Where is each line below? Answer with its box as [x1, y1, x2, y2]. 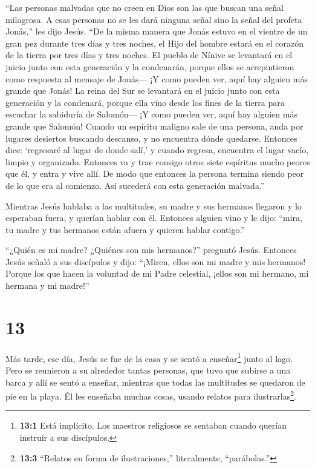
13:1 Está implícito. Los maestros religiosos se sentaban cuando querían [19, 419, 287, 432]
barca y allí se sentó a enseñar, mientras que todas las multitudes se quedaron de [5, 375, 305, 388]
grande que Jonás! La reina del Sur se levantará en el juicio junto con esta [5, 84, 280, 97]
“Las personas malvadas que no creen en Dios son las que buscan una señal [5, 1, 284, 13]
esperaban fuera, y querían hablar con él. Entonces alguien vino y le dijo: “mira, [5, 211, 302, 224]
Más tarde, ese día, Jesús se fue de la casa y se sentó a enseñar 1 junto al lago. [5, 350, 293, 364]
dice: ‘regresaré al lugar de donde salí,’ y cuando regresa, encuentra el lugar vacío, [5, 143, 309, 156]
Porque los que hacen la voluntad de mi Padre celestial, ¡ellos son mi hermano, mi [5, 267, 309, 280]
